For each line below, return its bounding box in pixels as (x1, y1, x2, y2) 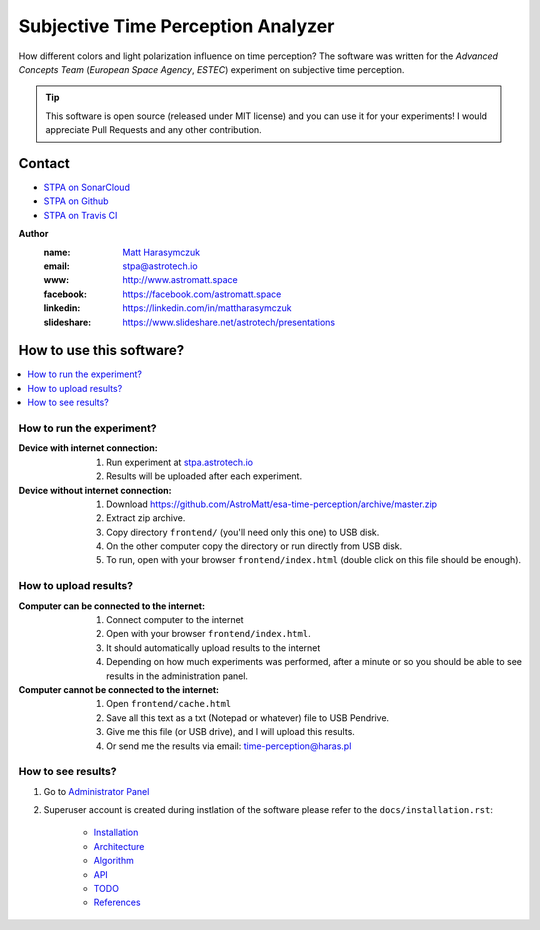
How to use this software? (18, 342, 185, 359)
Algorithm (93, 855, 134, 867)
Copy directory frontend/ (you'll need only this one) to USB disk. (106, 526, 380, 538)
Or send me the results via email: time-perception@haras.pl (106, 740, 352, 752)
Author (18, 228, 49, 240)
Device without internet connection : (18, 484, 172, 496)
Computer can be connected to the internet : (18, 600, 205, 612)
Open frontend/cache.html (106, 698, 232, 710)
